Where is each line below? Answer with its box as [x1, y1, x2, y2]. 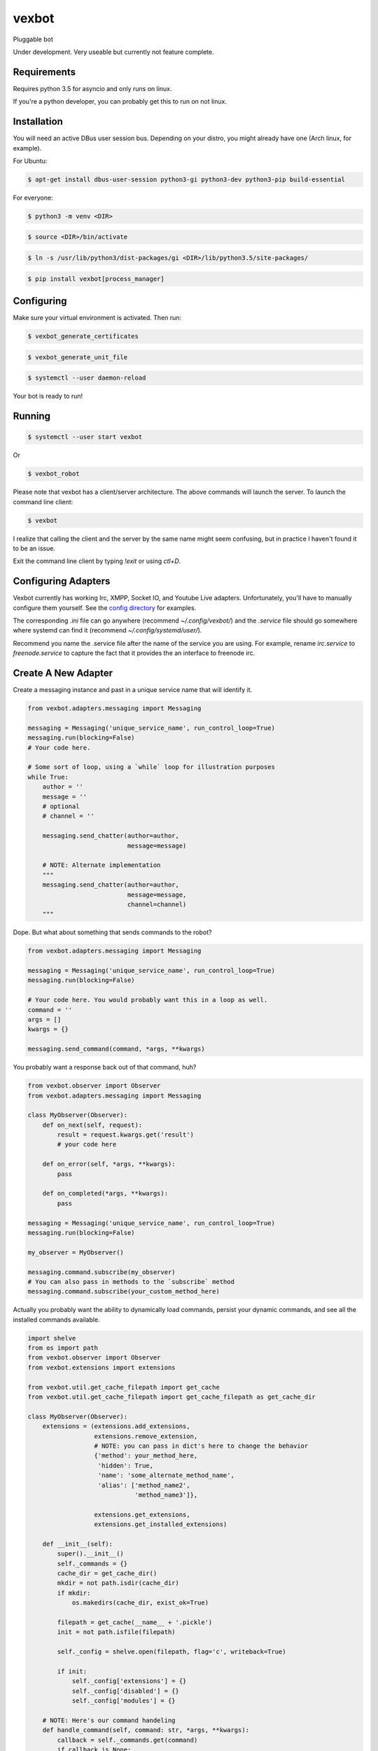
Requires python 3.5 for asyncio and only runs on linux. [13, 84, 172, 92]
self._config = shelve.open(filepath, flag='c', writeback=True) [57, 1648, 286, 1656]
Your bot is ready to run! [13, 392, 83, 401]
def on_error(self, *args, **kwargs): [42, 1160, 176, 1168]
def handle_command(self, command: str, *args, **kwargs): [42, 1726, 250, 1734]
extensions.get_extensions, [94, 1510, 190, 1518]
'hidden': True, [97, 1461, 154, 1469]
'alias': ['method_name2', [97, 1481, 190, 1489]
